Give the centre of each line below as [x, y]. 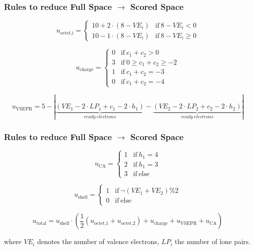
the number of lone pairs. [212, 241]
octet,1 [101, 223]
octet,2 [128, 223]
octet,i [67, 33]
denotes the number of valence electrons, [98, 241]
